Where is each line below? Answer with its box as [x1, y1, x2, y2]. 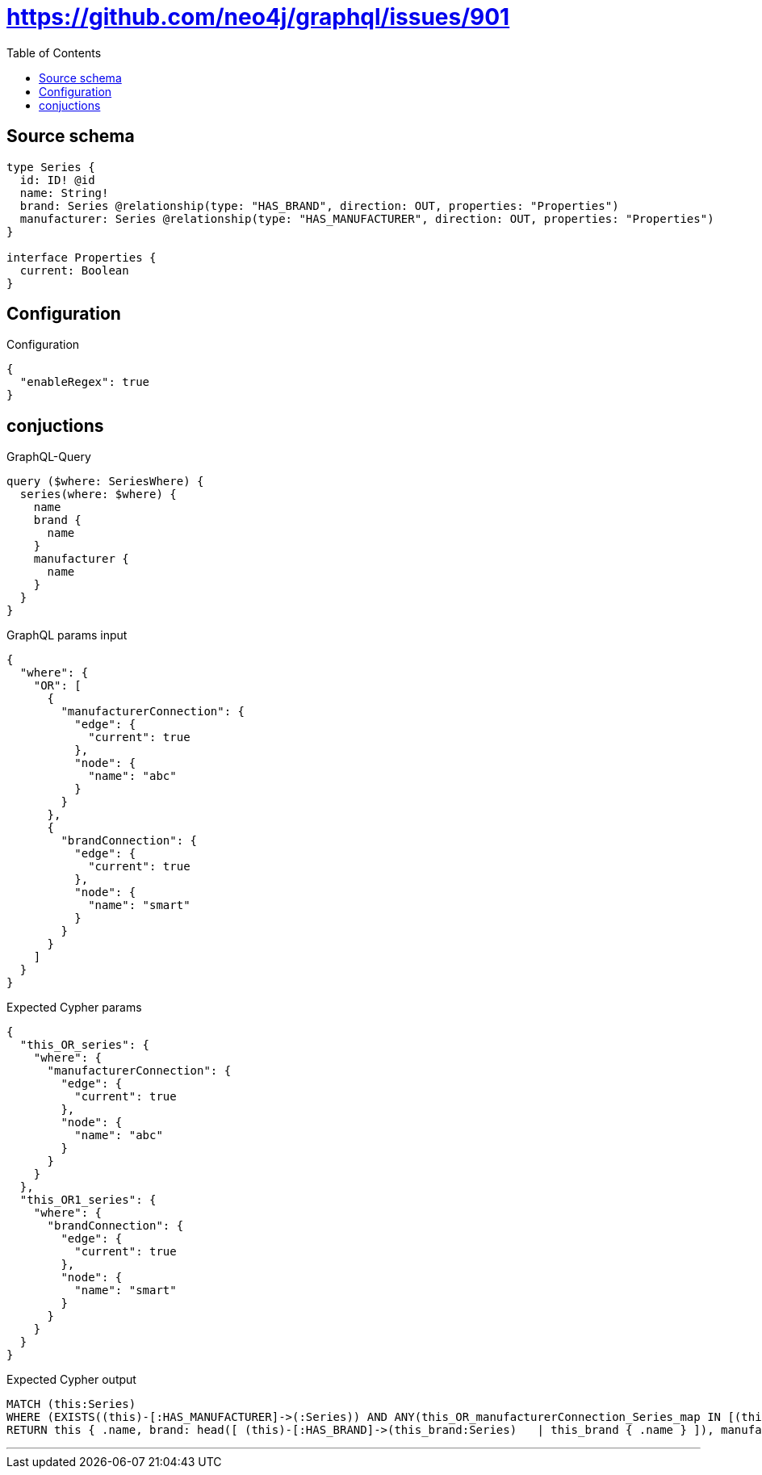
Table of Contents [6, 45, 102, 60]
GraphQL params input [6, 628, 128, 643]
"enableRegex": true [19, 375, 150, 389]
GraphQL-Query [6, 450, 91, 464]
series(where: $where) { [19, 488, 177, 501]
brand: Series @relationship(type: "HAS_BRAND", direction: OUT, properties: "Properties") [19, 199, 619, 212]
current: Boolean [19, 263, 129, 277]
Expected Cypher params [6, 1000, 142, 1015]
